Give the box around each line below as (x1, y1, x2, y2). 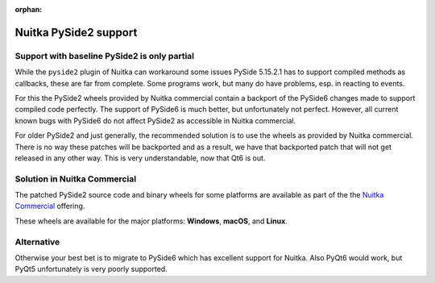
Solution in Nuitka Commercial (14, 173, 137, 185)
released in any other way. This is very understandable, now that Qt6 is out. (14, 153, 266, 163)
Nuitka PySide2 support (14, 25, 138, 40)
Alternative (14, 236, 60, 248)
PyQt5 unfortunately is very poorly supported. (14, 264, 168, 274)
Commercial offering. (14, 202, 85, 211)
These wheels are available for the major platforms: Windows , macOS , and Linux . (14, 216, 288, 226)
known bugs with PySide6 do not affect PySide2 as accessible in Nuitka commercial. (14, 115, 296, 125)
